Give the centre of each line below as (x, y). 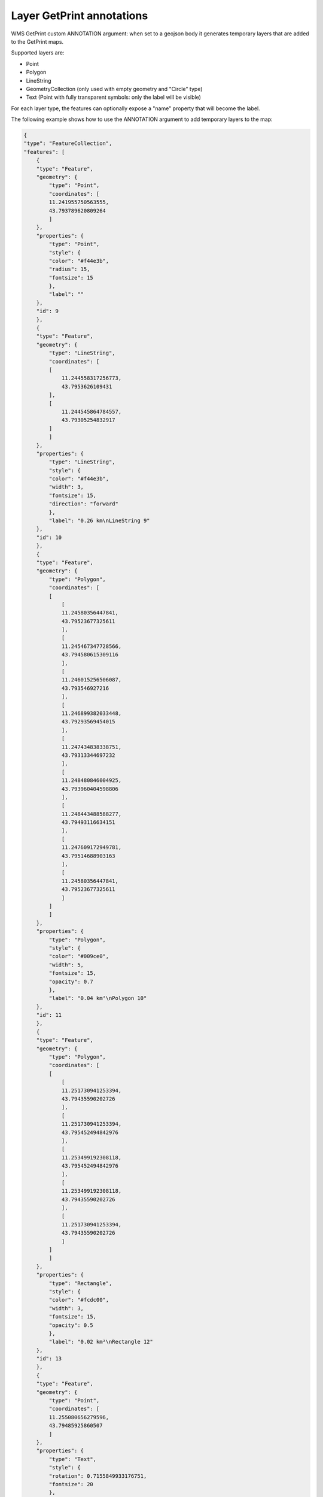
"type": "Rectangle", (80, 1283)
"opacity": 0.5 (71, 1325)
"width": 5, (66, 965)
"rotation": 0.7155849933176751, (98, 1476)
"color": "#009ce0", (79, 956)
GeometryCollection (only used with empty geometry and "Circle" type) (114, 89)
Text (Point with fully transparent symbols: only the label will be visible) (114, 97)
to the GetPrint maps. (37, 41)
